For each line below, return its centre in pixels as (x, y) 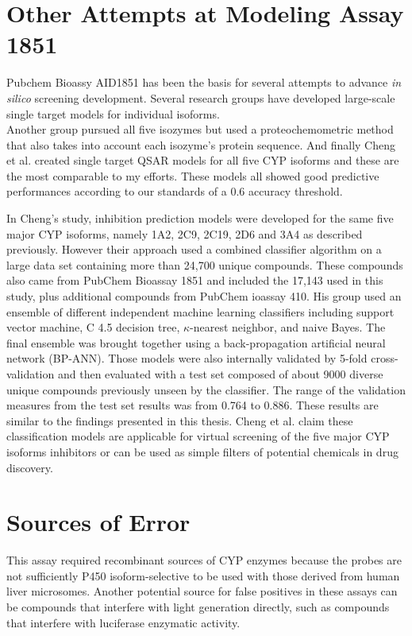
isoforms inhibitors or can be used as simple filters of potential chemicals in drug (202, 451)
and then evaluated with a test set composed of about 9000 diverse (220, 374)
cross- (385, 358)
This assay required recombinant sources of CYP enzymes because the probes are (204, 560)
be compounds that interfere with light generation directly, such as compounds (198, 607)
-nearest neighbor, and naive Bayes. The (288, 327)
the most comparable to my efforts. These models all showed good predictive (193, 175)
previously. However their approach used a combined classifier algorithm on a (194, 249)
